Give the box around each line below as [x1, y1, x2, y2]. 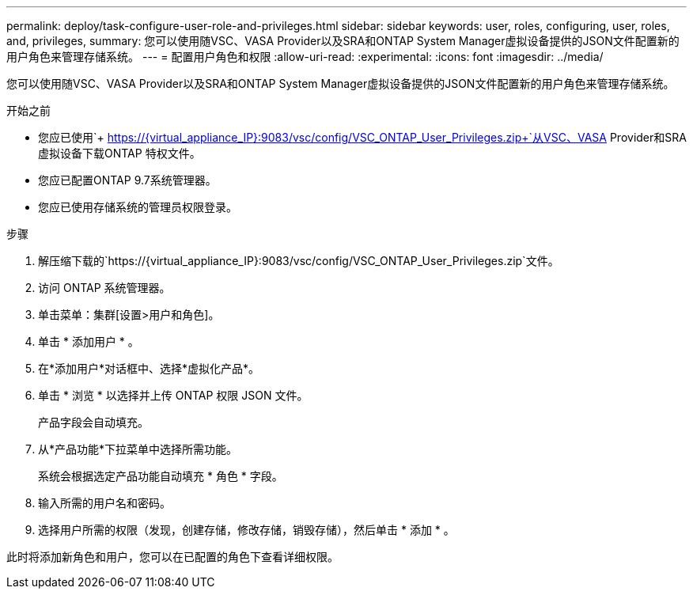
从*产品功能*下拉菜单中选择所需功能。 [38, 442, 238, 456]
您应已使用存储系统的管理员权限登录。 [38, 200, 237, 214]
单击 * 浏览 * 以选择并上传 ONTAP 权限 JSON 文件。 [38, 388, 309, 402]
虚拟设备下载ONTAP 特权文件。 [38, 146, 201, 160]
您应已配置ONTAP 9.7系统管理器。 [38, 173, 217, 187]
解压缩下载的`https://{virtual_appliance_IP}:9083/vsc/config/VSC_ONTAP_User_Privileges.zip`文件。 [38, 254, 559, 267]
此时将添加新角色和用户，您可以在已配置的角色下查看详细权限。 [6, 550, 339, 563]
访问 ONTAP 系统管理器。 [38, 281, 171, 294]
